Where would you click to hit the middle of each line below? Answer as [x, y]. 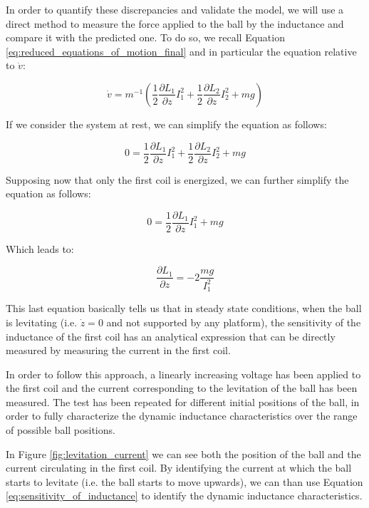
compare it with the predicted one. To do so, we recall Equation [145, 37]
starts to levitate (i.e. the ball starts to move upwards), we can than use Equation [184, 481]
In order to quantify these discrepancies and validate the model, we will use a [175, 9]
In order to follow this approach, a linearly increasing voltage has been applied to [183, 374]
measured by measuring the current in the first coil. [118, 350]
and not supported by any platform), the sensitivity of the [234, 322]
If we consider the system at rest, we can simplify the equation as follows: [166, 124]
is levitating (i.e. [42, 322]
